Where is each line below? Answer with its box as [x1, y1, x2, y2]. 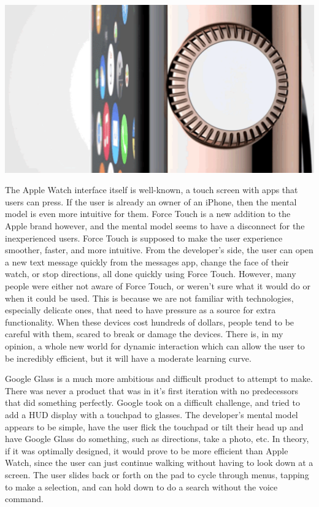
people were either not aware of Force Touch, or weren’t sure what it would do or [5, 280, 310, 292]
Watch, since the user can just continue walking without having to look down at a [5, 456, 313, 469]
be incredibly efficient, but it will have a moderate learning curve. [5, 351, 252, 364]
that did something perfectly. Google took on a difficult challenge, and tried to [5, 396, 300, 409]
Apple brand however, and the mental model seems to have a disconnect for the [5, 219, 305, 232]
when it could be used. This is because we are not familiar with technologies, [5, 291, 294, 304]
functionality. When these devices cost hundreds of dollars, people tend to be [5, 315, 294, 328]
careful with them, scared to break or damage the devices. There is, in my [5, 327, 283, 340]
